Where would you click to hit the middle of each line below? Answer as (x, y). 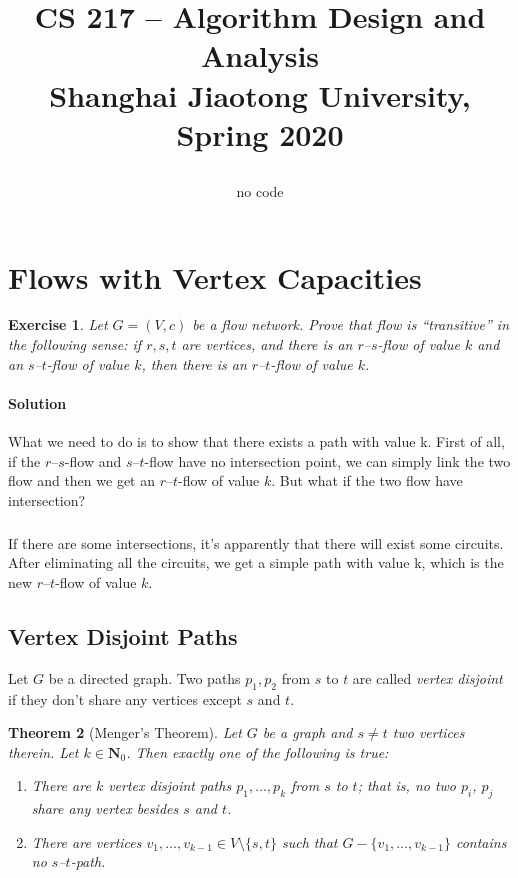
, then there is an (194, 363)
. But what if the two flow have (367, 480)
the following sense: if (75, 344)
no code (260, 190)
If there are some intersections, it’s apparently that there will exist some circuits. (256, 542)
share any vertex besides (105, 808)
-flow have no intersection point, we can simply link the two (327, 460)
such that (309, 841)
